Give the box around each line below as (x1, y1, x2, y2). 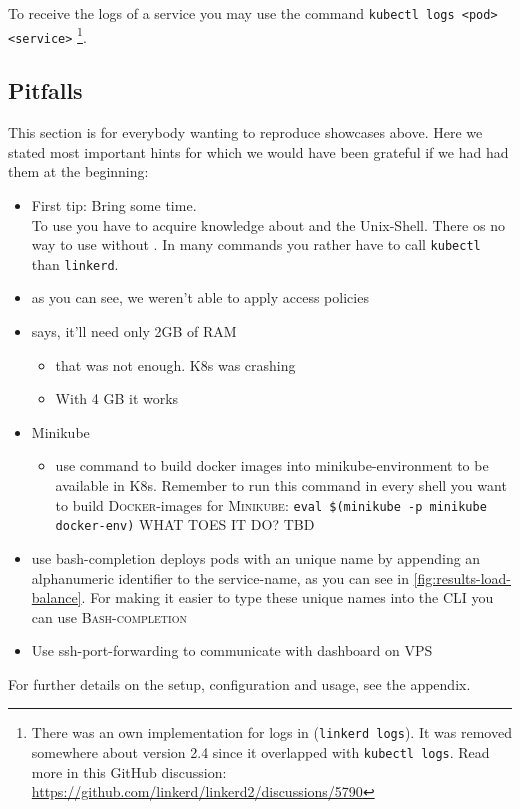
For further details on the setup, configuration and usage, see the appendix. (8, 673, 471, 694)
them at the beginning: (8, 161, 149, 182)
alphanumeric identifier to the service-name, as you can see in (31, 567, 409, 588)
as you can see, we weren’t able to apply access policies (31, 287, 369, 308)
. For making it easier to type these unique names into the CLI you (81, 587, 494, 608)
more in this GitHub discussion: (31, 761, 227, 782)
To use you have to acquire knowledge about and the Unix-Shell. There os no (31, 214, 505, 235)
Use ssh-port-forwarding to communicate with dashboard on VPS (31, 640, 433, 661)
